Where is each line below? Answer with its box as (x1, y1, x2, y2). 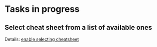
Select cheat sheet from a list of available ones (4, 23, 153, 32)
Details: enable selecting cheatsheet (4, 36, 79, 42)
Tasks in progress (4, 3, 80, 15)
